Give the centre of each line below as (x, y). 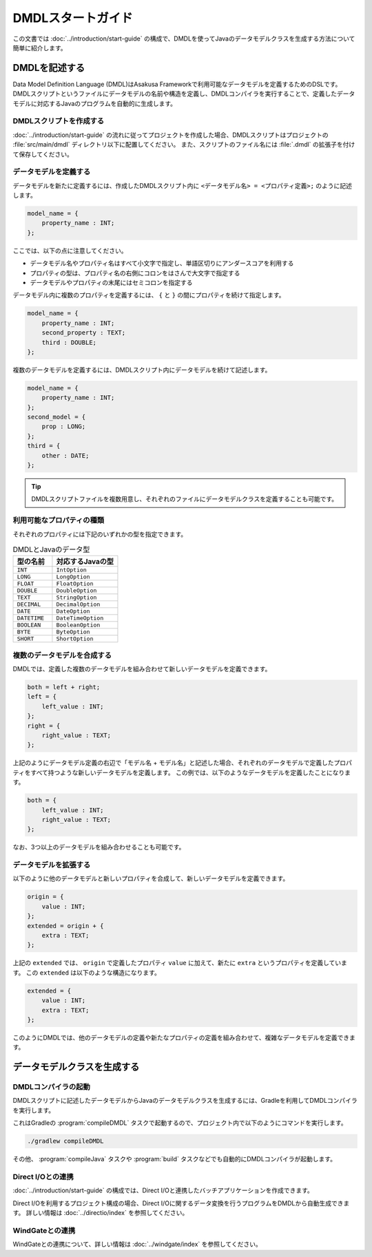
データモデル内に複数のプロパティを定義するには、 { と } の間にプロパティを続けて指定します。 (149, 295)
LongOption (73, 577)
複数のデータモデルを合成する (62, 655)
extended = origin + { (65, 926)
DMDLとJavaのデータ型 (51, 549)
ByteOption (73, 632)
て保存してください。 (43, 154)
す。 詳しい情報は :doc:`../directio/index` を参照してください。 (101, 1213)
